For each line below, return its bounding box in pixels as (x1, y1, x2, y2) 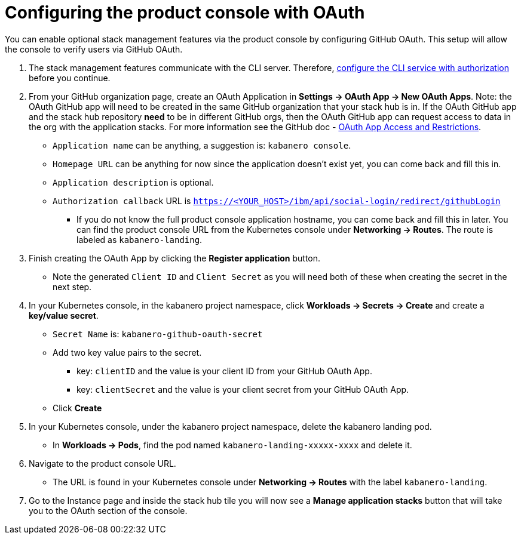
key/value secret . (29, 310, 99, 321)
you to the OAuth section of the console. (29, 505, 188, 516)
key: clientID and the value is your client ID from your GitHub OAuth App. (76, 365, 372, 376)
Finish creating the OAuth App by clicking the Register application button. (29, 252, 321, 263)
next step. (53, 281, 92, 292)
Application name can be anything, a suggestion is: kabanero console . (53, 140, 351, 150)
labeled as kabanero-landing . (76, 234, 203, 245)
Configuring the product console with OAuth (5, 2, 365, 23)
